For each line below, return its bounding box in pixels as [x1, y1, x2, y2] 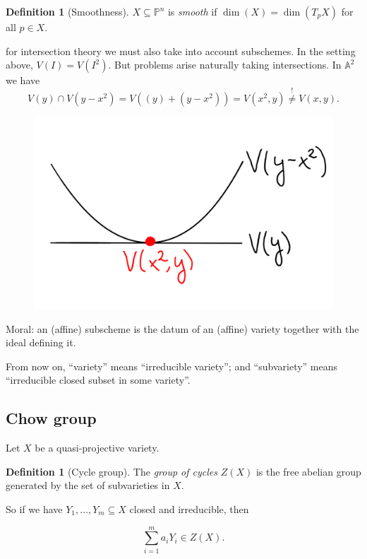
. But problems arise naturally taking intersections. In [108, 57, 342, 72]
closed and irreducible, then [129, 501, 249, 516]
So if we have [6, 501, 63, 516]
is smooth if [167, 4, 217, 18]
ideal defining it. [6, 335, 76, 350]
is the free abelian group [255, 464, 361, 478]
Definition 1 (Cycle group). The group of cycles [6, 464, 218, 478]
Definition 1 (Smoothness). [6, 4, 129, 18]
